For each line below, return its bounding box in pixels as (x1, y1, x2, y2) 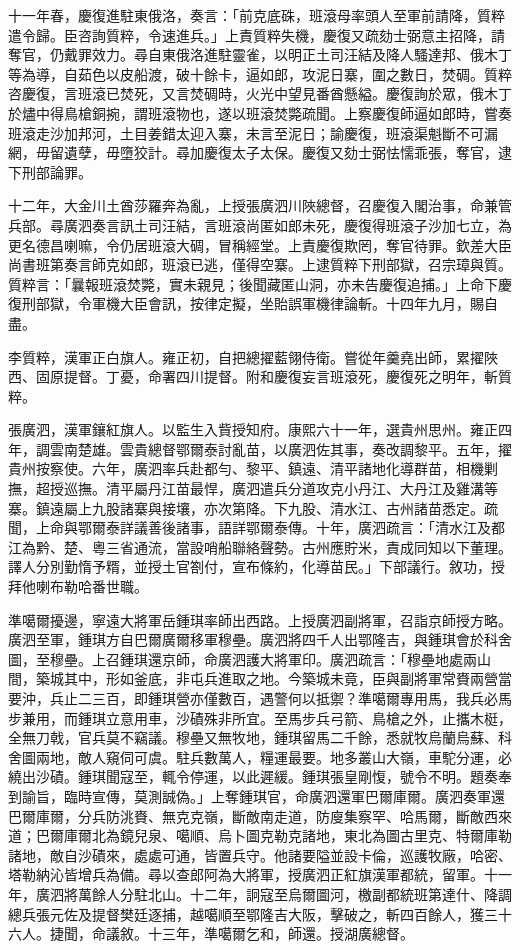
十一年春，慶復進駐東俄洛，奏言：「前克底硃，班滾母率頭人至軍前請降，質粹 (8, 5, 505, 25)
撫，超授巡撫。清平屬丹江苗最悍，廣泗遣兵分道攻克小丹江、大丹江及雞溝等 (8, 478, 498, 499)
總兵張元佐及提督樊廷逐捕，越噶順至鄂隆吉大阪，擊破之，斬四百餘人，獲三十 (8, 903, 512, 924)
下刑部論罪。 (8, 161, 92, 182)
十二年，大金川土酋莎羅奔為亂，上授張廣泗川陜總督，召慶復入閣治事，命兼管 (8, 195, 512, 216)
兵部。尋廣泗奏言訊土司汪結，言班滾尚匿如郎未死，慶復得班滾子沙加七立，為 (8, 214, 512, 235)
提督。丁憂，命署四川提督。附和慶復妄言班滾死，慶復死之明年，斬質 (63, 366, 512, 387)
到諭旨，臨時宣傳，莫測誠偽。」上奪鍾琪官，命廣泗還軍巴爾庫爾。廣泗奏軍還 (8, 785, 505, 806)
